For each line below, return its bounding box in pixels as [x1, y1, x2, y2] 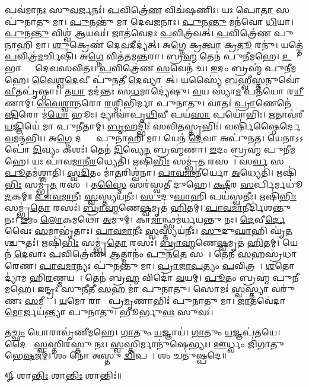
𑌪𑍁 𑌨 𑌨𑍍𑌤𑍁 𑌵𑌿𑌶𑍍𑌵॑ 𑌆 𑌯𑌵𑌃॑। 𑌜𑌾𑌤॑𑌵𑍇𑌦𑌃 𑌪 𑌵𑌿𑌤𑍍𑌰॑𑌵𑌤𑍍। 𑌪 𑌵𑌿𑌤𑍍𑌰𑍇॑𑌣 [5, 27, 271, 39]
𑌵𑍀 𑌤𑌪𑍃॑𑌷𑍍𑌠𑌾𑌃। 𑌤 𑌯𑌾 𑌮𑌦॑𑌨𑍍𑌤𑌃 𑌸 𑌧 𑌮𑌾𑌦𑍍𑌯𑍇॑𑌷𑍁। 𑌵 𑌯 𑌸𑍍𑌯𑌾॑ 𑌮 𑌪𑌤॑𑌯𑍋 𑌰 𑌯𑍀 [5, 85, 304, 97]
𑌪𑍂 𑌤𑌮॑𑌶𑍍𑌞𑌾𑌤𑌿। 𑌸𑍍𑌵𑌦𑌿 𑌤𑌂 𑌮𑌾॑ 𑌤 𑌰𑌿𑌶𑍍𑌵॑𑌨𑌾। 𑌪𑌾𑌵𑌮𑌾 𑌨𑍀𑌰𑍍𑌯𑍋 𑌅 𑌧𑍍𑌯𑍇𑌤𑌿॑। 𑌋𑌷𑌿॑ [5, 166, 297, 179]
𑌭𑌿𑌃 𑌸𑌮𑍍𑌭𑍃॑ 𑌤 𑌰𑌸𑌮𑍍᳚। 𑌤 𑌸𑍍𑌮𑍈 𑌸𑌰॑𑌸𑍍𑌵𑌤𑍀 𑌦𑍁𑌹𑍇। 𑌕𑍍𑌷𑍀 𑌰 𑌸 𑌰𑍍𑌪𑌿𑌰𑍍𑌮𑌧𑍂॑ [5, 177, 303, 190]
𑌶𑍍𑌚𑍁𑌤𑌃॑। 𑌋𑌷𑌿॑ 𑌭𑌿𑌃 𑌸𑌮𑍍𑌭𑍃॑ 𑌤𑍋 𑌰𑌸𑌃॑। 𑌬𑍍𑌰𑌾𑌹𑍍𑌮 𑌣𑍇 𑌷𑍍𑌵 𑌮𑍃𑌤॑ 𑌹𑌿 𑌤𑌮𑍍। [5, 236, 280, 248]
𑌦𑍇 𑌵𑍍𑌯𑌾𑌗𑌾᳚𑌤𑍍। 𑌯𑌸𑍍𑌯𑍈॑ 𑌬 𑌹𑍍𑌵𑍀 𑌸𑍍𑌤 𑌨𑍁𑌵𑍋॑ [128, 73, 301, 85]
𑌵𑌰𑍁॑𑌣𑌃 [271, 283, 295, 295]
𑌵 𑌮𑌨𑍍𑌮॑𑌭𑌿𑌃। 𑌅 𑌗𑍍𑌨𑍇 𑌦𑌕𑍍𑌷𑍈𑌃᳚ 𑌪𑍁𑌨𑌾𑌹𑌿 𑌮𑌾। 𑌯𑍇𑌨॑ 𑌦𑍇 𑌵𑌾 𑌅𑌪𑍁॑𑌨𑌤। [5, 131, 265, 144]
